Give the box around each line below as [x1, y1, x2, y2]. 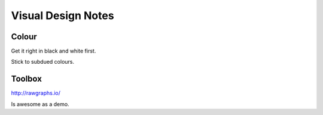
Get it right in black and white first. [11, 48, 96, 55]
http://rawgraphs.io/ [11, 89, 61, 97]
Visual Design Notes [11, 9, 114, 22]
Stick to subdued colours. [11, 58, 75, 66]
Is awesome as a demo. [11, 100, 69, 107]
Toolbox [11, 74, 42, 84]
